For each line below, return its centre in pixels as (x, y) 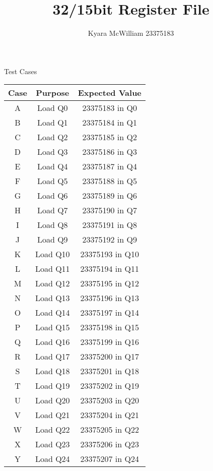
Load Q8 (52, 225)
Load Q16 (52, 342)
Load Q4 (52, 166)
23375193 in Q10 (110, 254)
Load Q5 (52, 181)
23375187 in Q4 (110, 166)
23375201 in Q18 (110, 371)
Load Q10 (52, 254)
